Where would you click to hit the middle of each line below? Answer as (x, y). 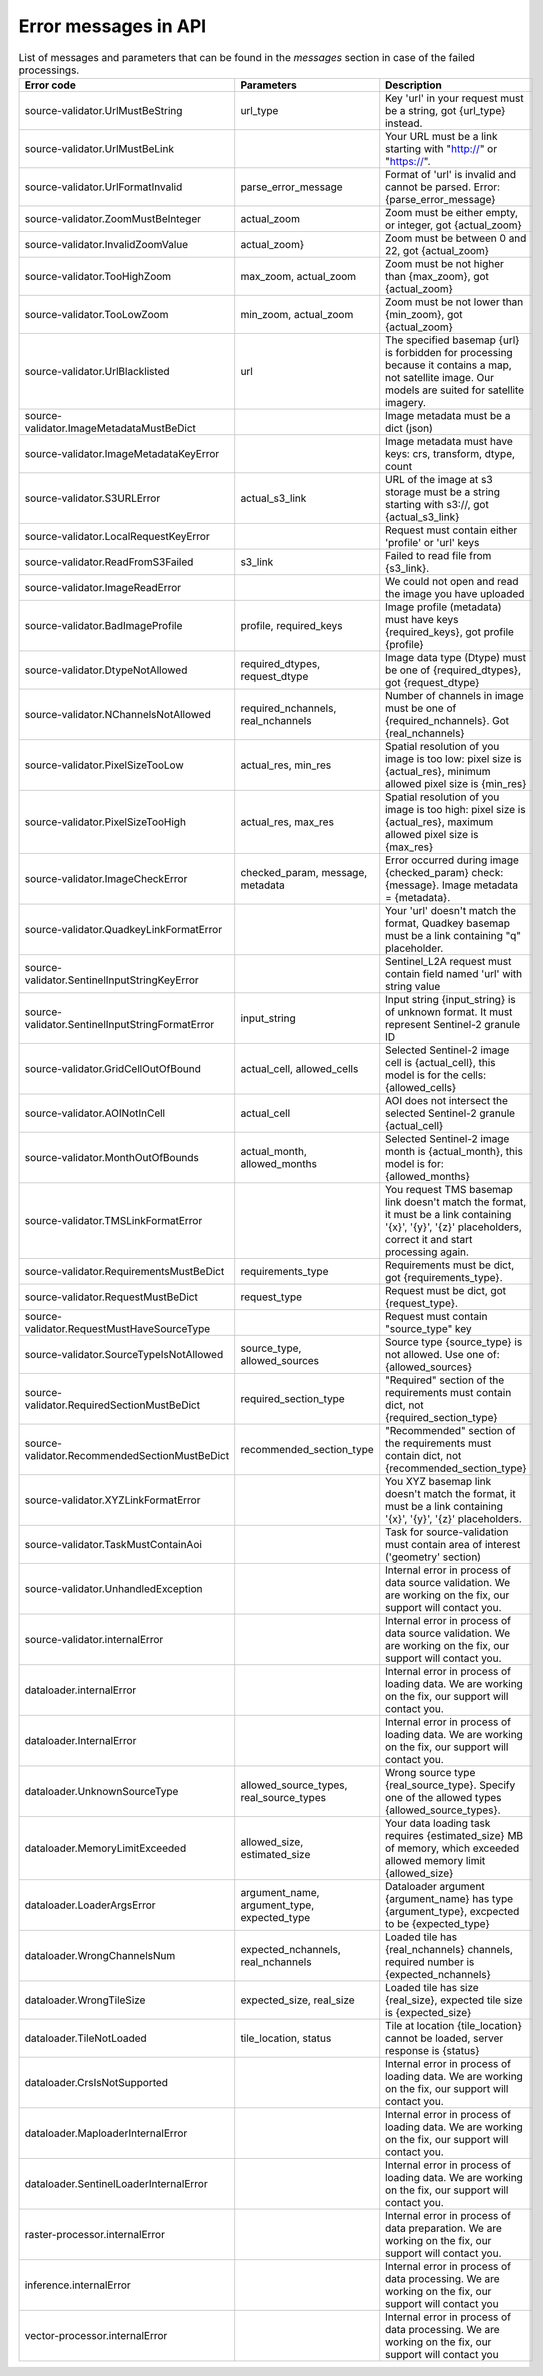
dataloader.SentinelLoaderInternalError (116, 2183)
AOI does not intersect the (447, 1100)
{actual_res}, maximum (439, 822)
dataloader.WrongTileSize (85, 2000)
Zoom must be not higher (445, 263)
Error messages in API (112, 26)
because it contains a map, (448, 365)
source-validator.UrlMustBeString (103, 110)
